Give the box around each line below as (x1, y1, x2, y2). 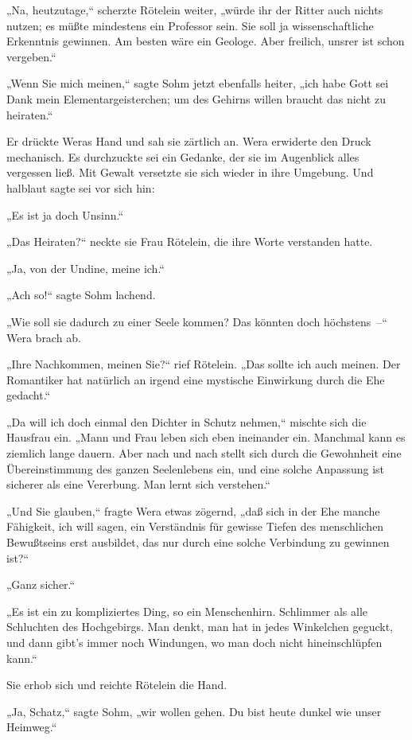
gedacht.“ (6, 387, 51, 403)
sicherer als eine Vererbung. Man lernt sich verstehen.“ (6, 476, 270, 493)
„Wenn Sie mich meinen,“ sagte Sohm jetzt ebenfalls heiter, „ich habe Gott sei (6, 75, 389, 92)
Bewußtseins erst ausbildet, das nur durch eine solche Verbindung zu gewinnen (6, 534, 390, 551)
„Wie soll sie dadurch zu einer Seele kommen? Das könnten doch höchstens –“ (6, 313, 387, 329)
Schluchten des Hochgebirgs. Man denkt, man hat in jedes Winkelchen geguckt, (6, 618, 393, 635)
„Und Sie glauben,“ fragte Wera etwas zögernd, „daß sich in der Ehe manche (6, 502, 380, 519)
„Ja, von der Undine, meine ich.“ (6, 259, 165, 276)
